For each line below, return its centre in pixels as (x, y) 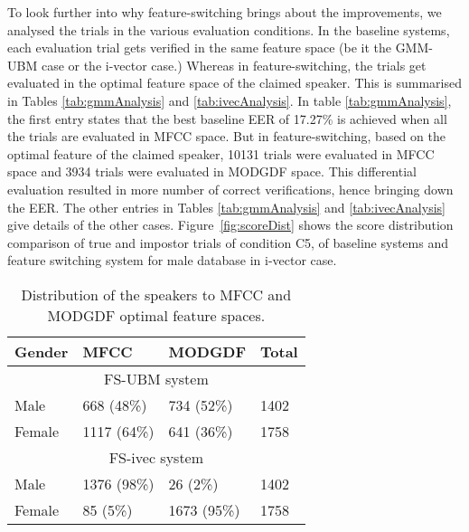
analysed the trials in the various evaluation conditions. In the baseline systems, (229, 29)
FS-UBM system (156, 378)
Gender (42, 351)
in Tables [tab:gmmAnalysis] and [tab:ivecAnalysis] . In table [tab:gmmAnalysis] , (230, 100)
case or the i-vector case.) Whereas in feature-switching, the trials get (234, 65)
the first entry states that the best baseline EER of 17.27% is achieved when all (227, 118)
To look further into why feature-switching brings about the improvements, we (225, 12)
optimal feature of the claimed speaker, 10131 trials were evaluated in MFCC (221, 153)
